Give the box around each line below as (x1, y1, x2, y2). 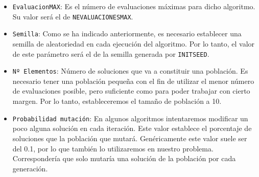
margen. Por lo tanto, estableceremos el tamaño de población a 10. (12, 96, 222, 106)
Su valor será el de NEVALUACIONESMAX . (12, 11, 133, 21)
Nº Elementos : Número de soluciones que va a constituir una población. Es (12, 65, 248, 76)
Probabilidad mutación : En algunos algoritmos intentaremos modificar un (12, 113, 248, 123)
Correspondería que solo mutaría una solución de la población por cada (12, 153, 236, 164)
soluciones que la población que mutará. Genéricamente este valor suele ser (12, 132, 247, 143)
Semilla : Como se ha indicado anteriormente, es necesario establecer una (12, 28, 242, 39)
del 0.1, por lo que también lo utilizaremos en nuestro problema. (12, 143, 214, 153)
